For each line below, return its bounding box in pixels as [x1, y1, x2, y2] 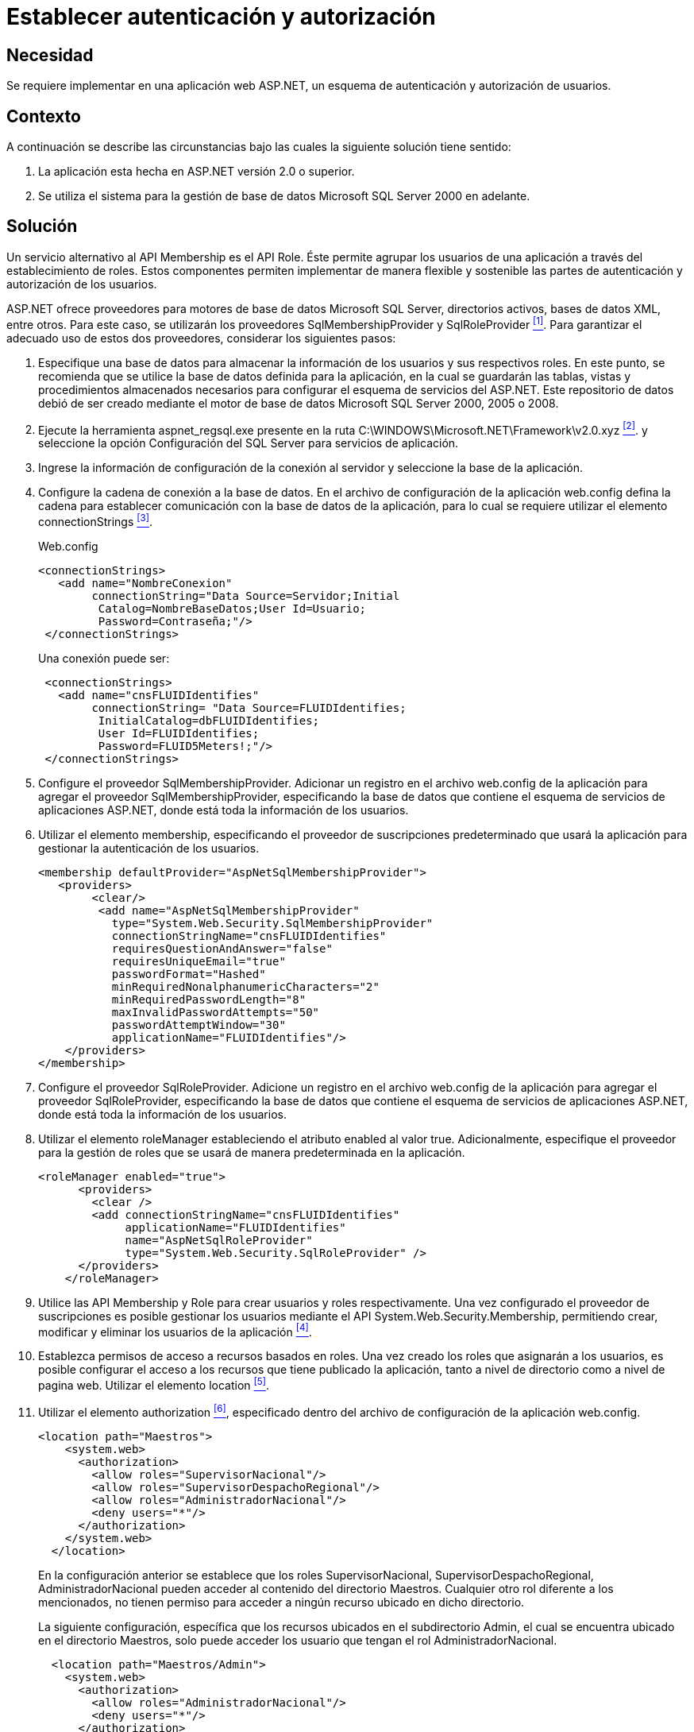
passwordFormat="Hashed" [111, 967, 266, 980]
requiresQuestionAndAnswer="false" [111, 941, 333, 955]
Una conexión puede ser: [38, 651, 170, 665]
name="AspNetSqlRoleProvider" [125, 1233, 313, 1247]
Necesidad [6, 44, 94, 65]
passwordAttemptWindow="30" [111, 1018, 286, 1031]
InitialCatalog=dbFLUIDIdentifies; [98, 713, 320, 727]
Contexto [6, 106, 81, 126]
